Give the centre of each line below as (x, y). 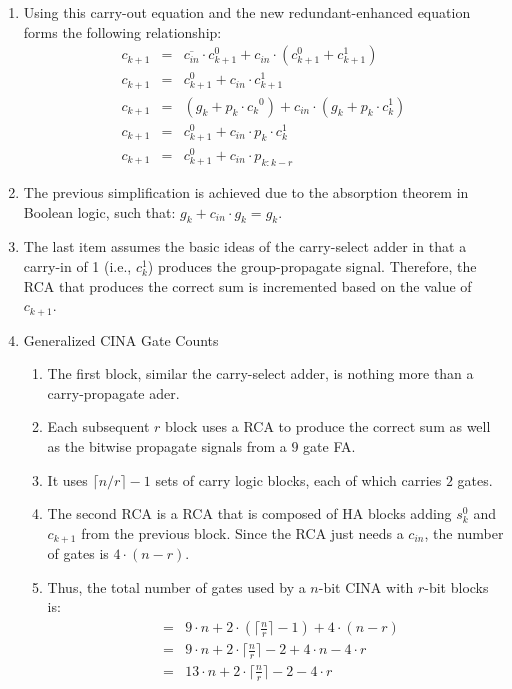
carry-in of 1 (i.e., (77, 266)
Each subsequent (98, 426)
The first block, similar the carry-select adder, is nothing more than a (260, 373)
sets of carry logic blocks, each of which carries (298, 479)
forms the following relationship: (122, 31)
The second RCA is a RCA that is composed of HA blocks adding (249, 513)
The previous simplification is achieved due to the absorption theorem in (246, 192)
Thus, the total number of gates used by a (176, 586)
